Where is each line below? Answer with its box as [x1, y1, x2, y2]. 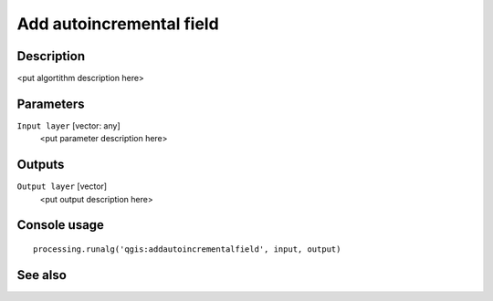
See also [16, 267, 68, 283]
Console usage [16, 217, 105, 233]
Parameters [16, 96, 85, 111]
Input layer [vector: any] [16, 119, 121, 131]
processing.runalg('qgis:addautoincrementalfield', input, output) [33, 244, 341, 254]
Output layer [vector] [16, 181, 108, 192]
